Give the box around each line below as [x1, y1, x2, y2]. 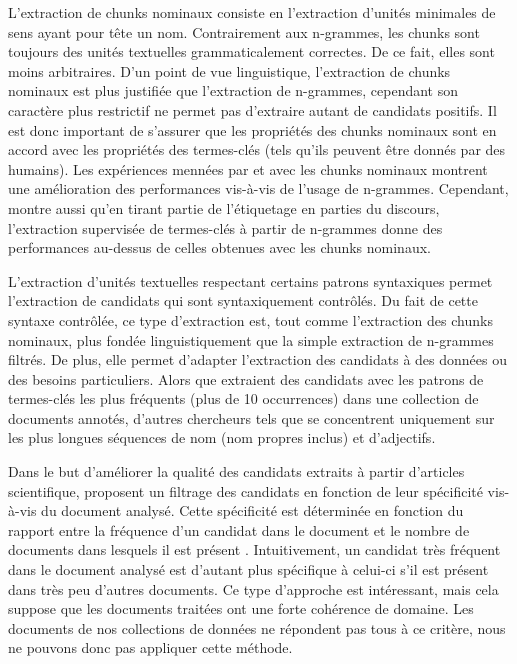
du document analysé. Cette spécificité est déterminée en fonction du [41, 500, 464, 521]
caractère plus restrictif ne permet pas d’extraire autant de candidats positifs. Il [8, 99, 497, 120]
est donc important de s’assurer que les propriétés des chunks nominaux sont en [8, 119, 497, 140]
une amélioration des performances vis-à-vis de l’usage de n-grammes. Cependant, [8, 178, 509, 199]
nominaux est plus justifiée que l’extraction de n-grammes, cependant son [8, 80, 459, 101]
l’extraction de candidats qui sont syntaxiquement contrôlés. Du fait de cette [8, 290, 478, 311]
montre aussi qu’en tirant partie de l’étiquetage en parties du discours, [8, 197, 440, 218]
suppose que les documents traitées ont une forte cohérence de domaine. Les [8, 598, 474, 619]
